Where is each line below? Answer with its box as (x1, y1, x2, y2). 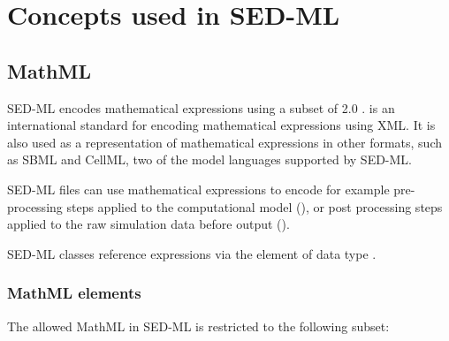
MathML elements (7, 282, 141, 304)
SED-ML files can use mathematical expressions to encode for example (7, 179, 390, 198)
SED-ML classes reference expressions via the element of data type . (7, 244, 377, 262)
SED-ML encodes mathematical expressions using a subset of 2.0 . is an (7, 98, 395, 117)
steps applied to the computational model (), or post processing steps (66, 197, 443, 216)
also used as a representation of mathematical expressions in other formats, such (7, 133, 443, 151)
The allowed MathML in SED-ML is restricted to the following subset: (7, 316, 390, 335)
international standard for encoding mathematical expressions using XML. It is (7, 116, 436, 134)
